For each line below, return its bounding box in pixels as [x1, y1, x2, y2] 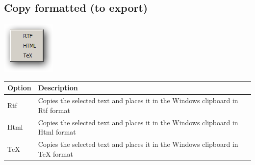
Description [38, 82, 78, 93]
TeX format [38, 148, 73, 159]
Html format [38, 127, 76, 137]
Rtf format [38, 105, 70, 115]
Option [7, 82, 31, 93]
